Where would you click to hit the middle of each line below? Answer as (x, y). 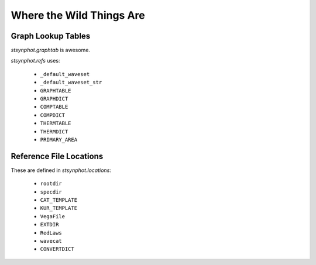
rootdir (51, 184)
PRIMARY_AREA (59, 140)
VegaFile (53, 216)
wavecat (51, 241)
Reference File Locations (57, 156)
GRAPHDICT (54, 99)
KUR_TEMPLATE (59, 208)
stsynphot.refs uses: (35, 61)
